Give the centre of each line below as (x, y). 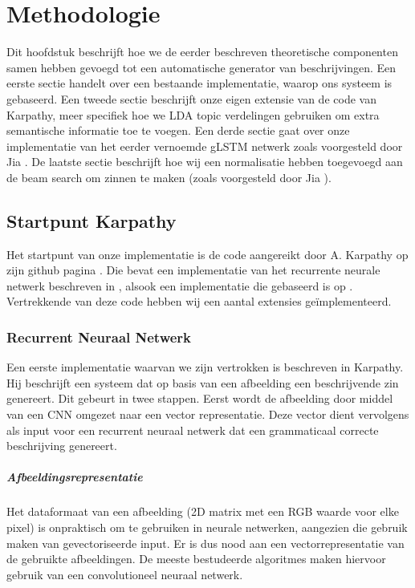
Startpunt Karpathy (92, 220)
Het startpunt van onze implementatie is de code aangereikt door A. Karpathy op (207, 254)
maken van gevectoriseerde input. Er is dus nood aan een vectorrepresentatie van (205, 543)
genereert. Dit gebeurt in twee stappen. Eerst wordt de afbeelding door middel (200, 398)
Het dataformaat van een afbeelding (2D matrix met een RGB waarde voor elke (203, 511)
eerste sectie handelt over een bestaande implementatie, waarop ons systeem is (199, 83)
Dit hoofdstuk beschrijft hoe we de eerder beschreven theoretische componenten (202, 52)
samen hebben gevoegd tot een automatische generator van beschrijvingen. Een (201, 67)
